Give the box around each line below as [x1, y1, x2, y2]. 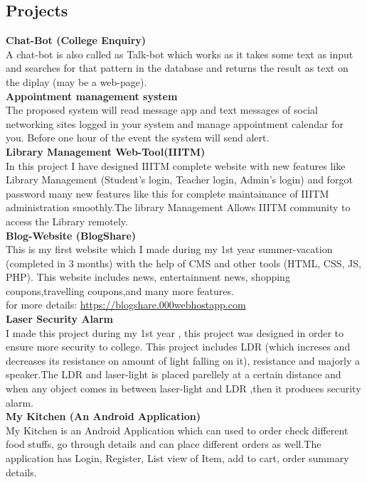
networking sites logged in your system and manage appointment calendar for [6, 116, 344, 131]
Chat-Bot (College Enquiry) [6, 33, 147, 48]
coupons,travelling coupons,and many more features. [6, 283, 234, 298]
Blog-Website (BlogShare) [6, 227, 137, 242]
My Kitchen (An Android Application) [6, 409, 201, 424]
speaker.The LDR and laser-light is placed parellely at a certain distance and [6, 367, 341, 382]
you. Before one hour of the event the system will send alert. [6, 130, 270, 145]
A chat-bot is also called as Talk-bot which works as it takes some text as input [6, 46, 353, 61]
